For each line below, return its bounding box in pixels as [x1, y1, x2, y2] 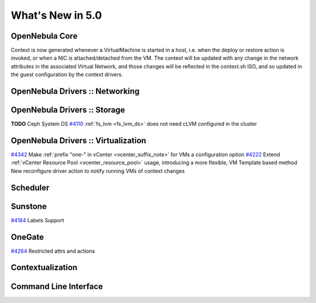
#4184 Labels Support [11, 216, 64, 223]
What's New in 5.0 [11, 9, 102, 22]
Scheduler [11, 183, 50, 192]
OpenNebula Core [11, 31, 78, 41]
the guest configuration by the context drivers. [11, 71, 123, 78]
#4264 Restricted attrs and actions [11, 247, 95, 254]
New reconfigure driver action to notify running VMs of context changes [11, 167, 185, 174]
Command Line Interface [11, 281, 104, 291]
